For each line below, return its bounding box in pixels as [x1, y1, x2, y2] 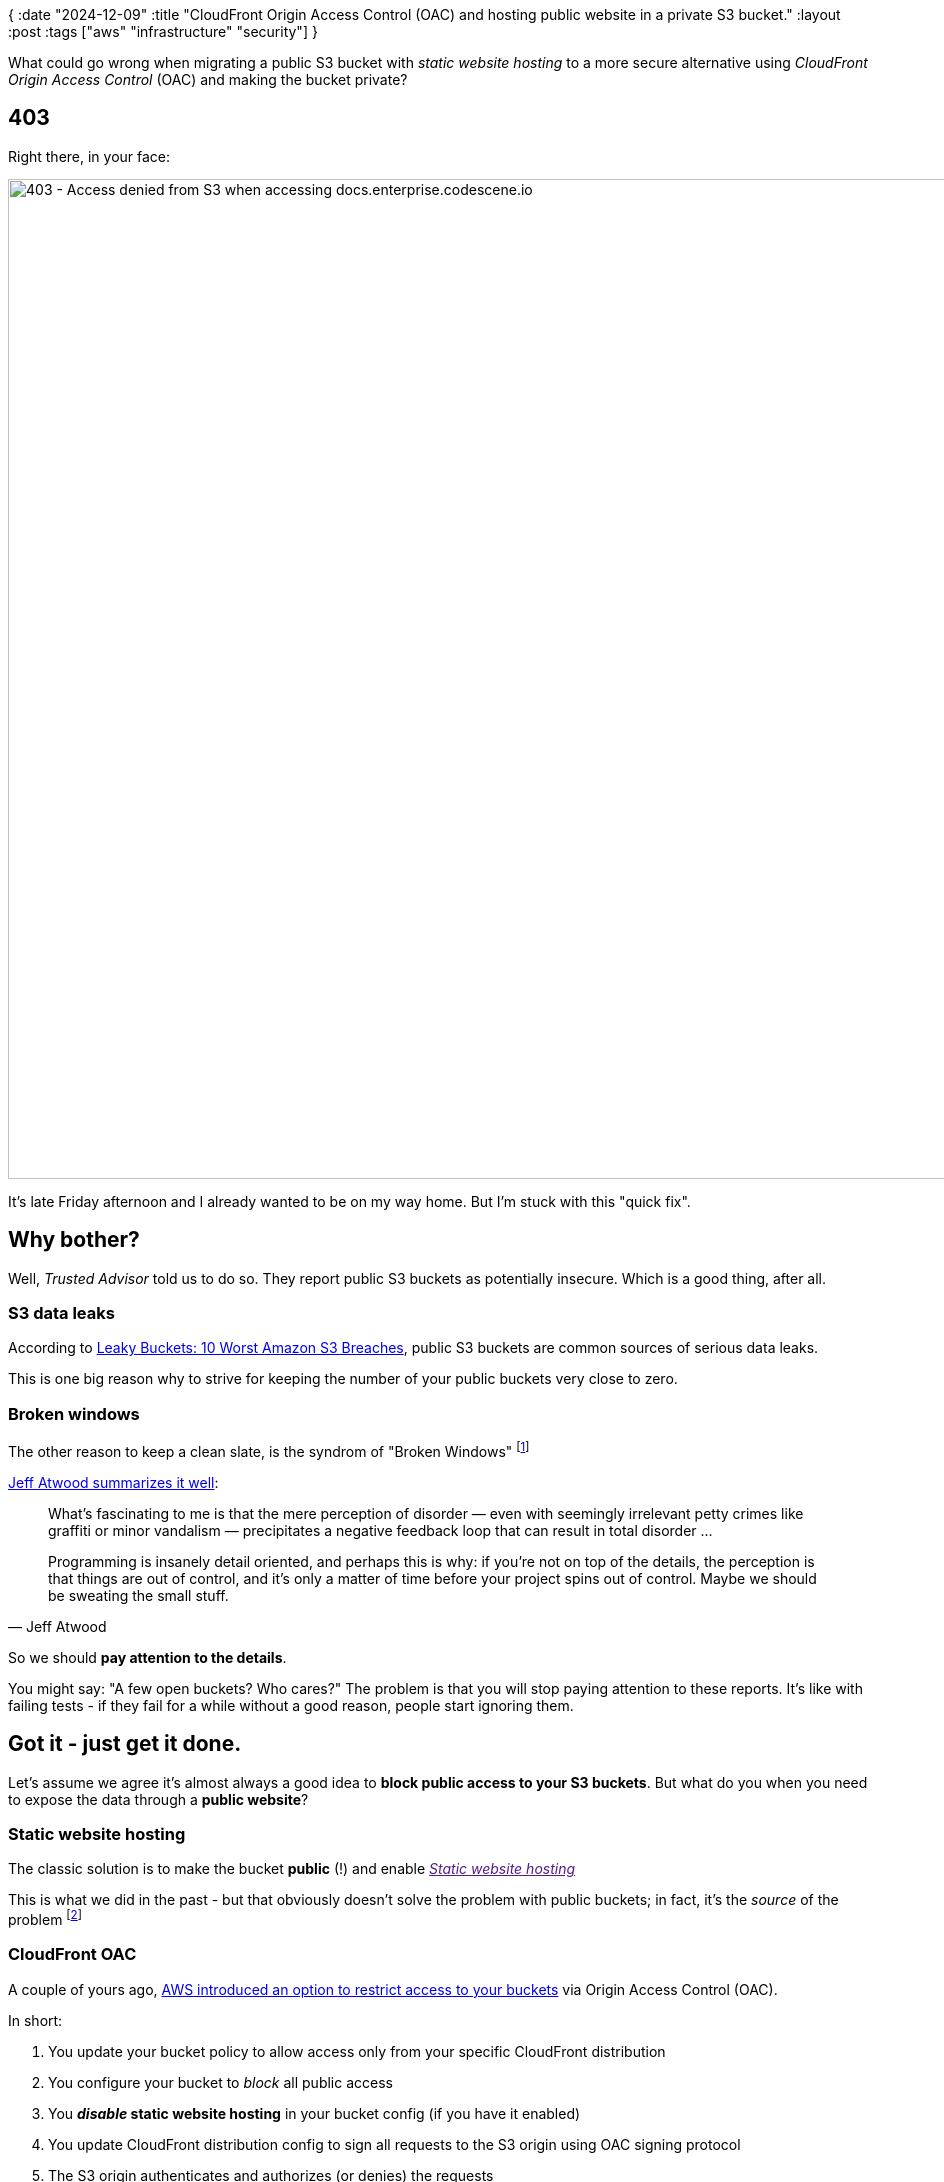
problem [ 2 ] [8, 1908, 82, 1929]
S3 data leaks [8, 1303, 115, 1324]
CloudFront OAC [8, 1944, 137, 1965]
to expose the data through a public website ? [8, 1790, 309, 1808]
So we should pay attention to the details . [8, 1648, 287, 1666]
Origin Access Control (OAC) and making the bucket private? [8, 71, 408, 88]
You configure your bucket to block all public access [48, 2073, 393, 2091]
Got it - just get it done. [8, 1731, 242, 1757]
